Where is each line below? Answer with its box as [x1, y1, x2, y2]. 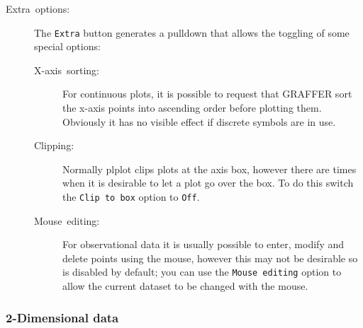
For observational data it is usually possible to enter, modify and [62, 237, 345, 252]
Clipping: [34, 138, 74, 153]
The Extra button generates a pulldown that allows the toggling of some [34, 25, 350, 40]
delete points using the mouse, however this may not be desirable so [62, 250, 358, 265]
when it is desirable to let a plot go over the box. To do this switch [62, 175, 354, 190]
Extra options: [6, 1, 70, 16]
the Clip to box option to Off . [62, 189, 200, 204]
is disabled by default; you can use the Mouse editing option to [62, 264, 342, 279]
